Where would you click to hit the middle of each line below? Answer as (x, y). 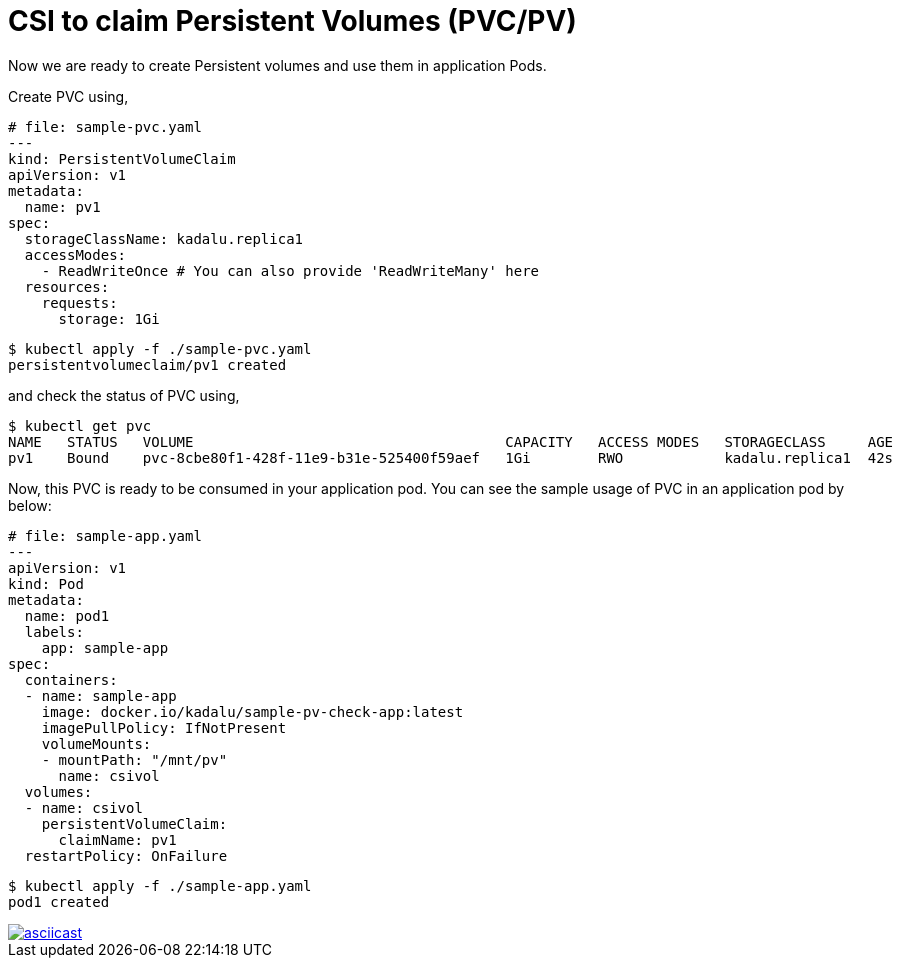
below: (30, 505)
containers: (71, 679)
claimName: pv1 (117, 839)
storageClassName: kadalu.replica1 (164, 238)
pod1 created (59, 901)
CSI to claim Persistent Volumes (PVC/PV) (292, 21)
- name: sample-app (100, 695)
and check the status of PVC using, (124, 395)
